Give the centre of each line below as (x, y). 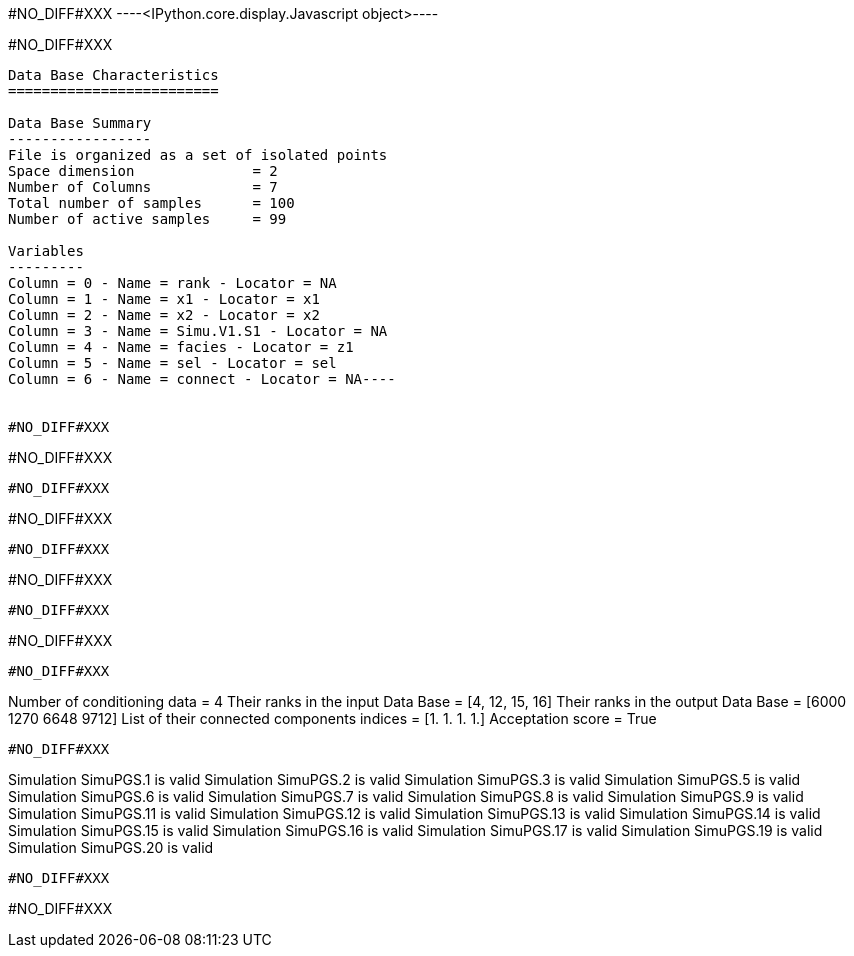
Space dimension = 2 (143, 171)
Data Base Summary (80, 123)
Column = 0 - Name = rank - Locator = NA (172, 283)
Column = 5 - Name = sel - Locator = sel (172, 363)
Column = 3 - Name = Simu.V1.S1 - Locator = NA (198, 331)
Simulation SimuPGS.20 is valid (111, 847)
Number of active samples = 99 (147, 219)
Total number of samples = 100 (151, 203)
